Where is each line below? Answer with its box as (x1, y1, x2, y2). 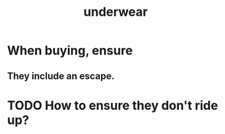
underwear (83, 4, 148, 20)
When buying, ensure (7, 43, 133, 58)
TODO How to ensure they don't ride (7, 98, 218, 113)
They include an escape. (7, 70, 115, 82)
